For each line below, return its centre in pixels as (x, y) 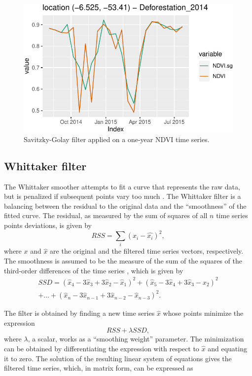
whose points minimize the (203, 313)
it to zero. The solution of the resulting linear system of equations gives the (118, 358)
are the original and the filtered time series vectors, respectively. (147, 251)
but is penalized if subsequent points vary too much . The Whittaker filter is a (123, 196)
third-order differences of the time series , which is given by (94, 270)
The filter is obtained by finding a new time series (79, 313)
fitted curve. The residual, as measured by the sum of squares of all (106, 215)
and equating (227, 348)
